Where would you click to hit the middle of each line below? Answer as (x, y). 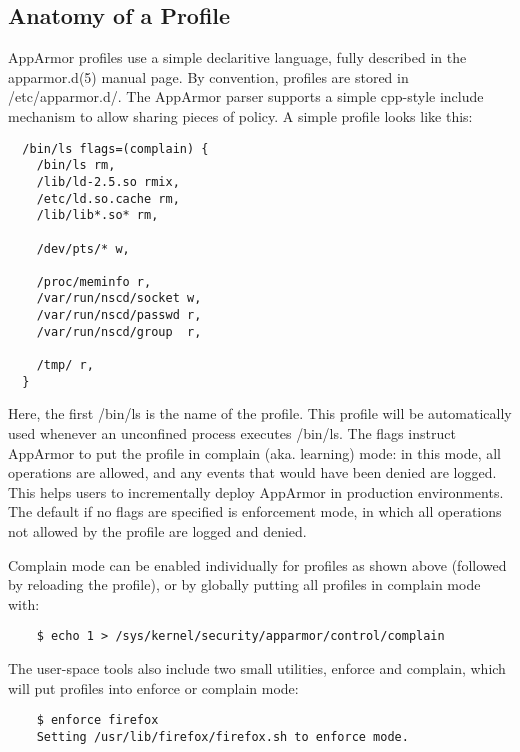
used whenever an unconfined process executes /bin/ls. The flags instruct (232, 433)
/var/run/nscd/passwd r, (119, 315)
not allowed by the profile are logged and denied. (157, 530)
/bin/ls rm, (76, 165)
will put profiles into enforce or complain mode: (153, 687)
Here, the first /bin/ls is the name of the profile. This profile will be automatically (260, 413)
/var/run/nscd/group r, (119, 331)
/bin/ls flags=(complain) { (115, 148)
